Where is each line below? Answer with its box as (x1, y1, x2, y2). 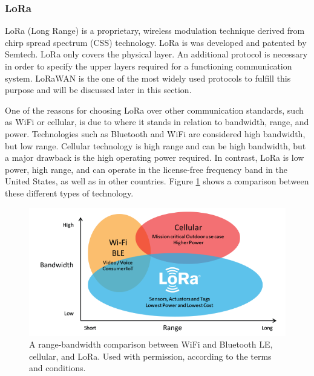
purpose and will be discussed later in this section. (5, 83, 192, 96)
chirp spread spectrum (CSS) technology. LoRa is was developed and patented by (5, 36, 307, 48)
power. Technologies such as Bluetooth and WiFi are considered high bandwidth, (5, 127, 306, 140)
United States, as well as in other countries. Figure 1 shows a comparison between (5, 175, 309, 187)
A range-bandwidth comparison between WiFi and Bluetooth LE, (29, 338, 273, 351)
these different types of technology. (5, 186, 134, 199)
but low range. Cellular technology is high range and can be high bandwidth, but (5, 139, 306, 152)
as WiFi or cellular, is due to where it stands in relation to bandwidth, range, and (5, 115, 309, 128)
